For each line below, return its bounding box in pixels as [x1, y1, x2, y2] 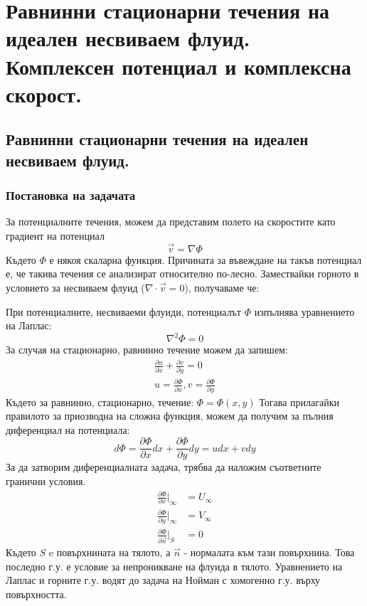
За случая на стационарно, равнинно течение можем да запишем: [6, 342, 288, 357]
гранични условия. [6, 473, 86, 488]
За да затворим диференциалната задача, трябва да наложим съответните [6, 459, 321, 474]
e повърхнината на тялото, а [48, 545, 171, 560]
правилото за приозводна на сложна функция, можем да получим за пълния [6, 408, 334, 423]
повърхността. [6, 586, 67, 601]
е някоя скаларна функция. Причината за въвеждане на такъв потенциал [49, 252, 362, 267]
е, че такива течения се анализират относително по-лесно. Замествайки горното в [6, 266, 359, 281]
